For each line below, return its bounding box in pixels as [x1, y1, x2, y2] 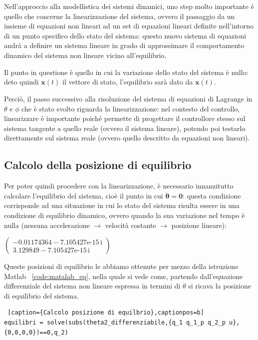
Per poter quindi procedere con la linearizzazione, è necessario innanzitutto [4, 180, 234, 191]
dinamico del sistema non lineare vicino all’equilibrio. [4, 49, 167, 60]
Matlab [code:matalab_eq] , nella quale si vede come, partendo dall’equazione [4, 270, 243, 281]
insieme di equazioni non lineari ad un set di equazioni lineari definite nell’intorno [4, 20, 254, 31]
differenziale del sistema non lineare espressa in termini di [4, 280, 181, 291]
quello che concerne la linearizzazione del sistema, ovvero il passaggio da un [4, 10, 235, 21]
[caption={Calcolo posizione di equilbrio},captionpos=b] [7, 309, 204, 316]
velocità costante [105, 219, 156, 230]
